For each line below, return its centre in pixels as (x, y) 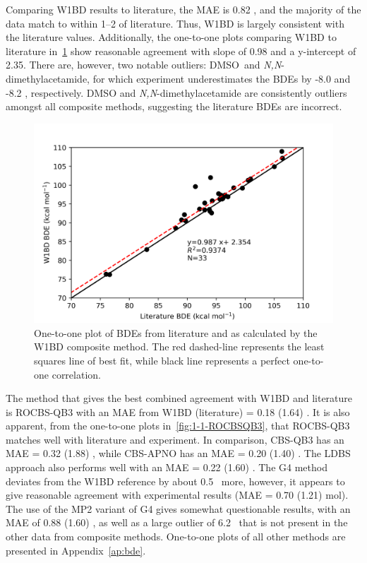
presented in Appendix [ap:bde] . (76, 550)
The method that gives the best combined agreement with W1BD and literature (179, 398)
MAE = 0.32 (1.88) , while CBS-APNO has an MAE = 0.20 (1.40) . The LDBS (178, 453)
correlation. (76, 374)
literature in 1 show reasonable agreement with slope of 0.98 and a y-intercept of (181, 51)
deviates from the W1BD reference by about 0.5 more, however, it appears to (175, 481)
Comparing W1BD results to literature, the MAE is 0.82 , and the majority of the (183, 9)
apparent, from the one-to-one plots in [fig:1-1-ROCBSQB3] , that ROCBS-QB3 (178, 426)
